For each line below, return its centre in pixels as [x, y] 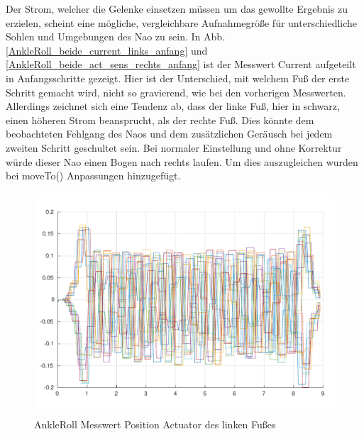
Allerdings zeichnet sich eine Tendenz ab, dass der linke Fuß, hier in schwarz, [173, 106]
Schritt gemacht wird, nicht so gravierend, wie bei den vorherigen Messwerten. [176, 92]
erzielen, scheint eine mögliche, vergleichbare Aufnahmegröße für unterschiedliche [182, 22]
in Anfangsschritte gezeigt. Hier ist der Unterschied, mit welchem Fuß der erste [178, 78]
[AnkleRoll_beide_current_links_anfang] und [107, 50]
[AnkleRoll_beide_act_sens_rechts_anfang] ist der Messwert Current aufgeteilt [181, 64]
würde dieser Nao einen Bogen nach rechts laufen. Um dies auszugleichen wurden [182, 161]
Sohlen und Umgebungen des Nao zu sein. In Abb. [115, 37]
